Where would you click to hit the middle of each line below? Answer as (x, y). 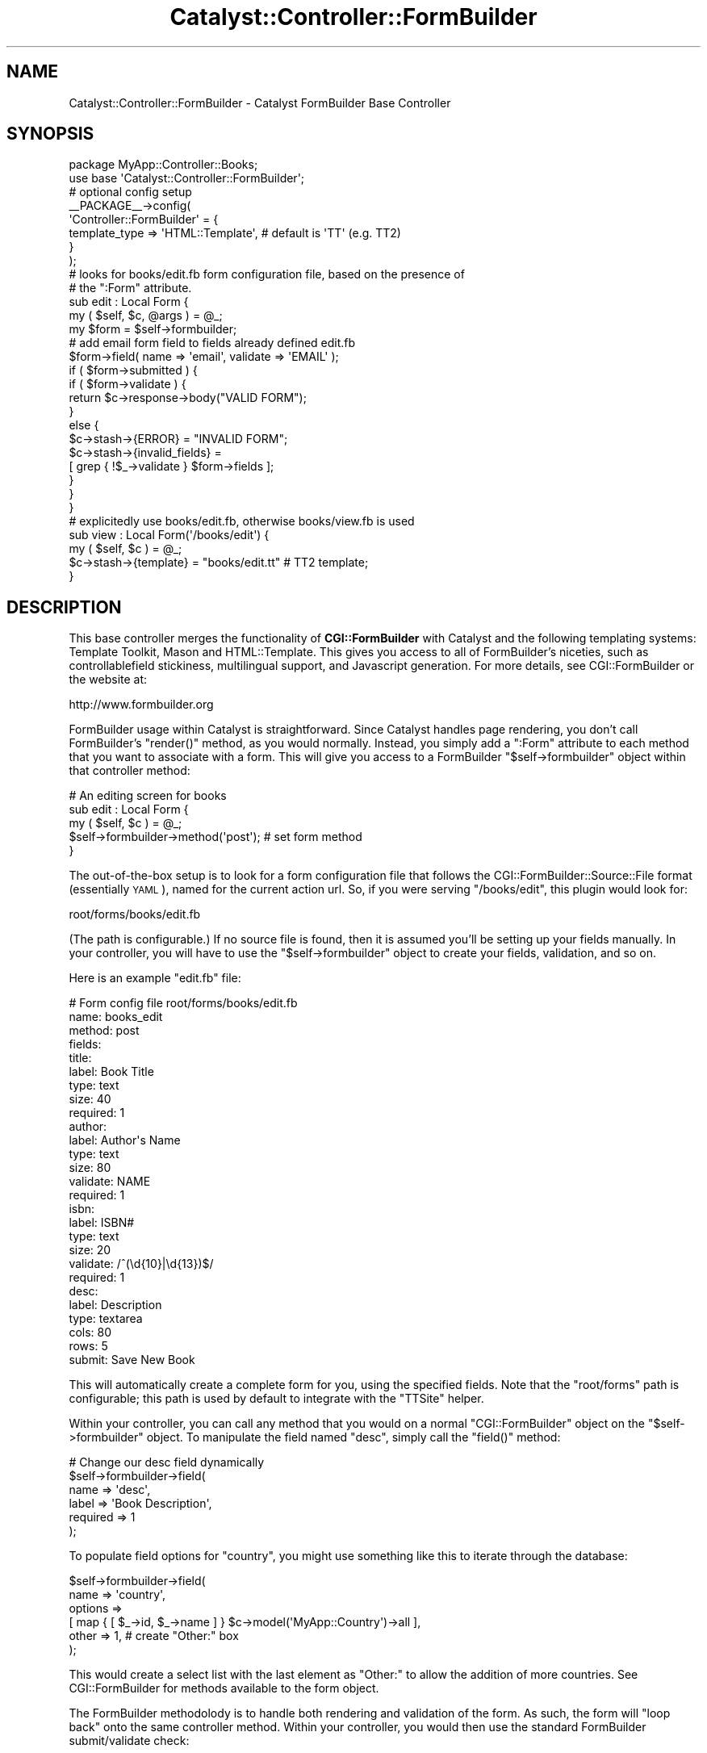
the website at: (108, 680)
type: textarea (106, 1319)
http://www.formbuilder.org (141, 705)
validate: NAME (110, 1182)
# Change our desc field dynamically (167, 1462)
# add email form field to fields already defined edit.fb (212, 343)
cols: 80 (90, 1333)
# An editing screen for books (148, 796)
